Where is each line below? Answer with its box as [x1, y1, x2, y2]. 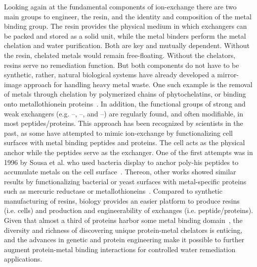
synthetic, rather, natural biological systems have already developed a [4, 69, 215, 80]
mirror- [217, 69, 239, 80]
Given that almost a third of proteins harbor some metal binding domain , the [4, 215, 243, 225]
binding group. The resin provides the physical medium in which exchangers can [4, 21, 247, 31]
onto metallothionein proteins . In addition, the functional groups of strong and [4, 98, 246, 108]
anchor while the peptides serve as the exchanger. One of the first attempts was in [4, 147, 253, 157]
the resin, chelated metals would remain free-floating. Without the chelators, [4, 50, 236, 60]
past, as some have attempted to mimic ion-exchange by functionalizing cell [4, 127, 233, 138]
